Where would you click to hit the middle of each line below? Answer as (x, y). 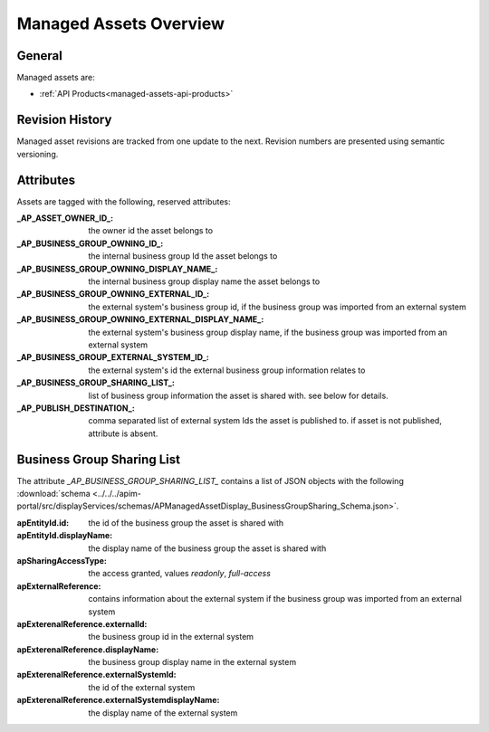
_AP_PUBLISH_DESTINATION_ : (76, 408)
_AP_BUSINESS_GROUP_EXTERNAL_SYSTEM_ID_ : (113, 357)
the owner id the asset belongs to (150, 231)
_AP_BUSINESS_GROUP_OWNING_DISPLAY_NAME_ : (117, 269)
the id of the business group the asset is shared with (186, 523)
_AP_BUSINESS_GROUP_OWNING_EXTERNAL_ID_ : (113, 294)
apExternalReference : (59, 586)
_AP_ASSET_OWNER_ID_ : (65, 218)
